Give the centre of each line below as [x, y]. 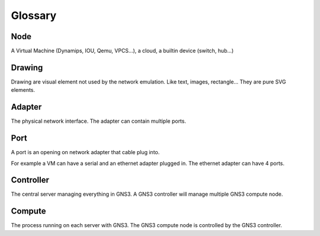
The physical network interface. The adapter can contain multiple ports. [99, 121]
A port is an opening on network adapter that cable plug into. [85, 152]
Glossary [34, 15]
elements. [23, 90]
